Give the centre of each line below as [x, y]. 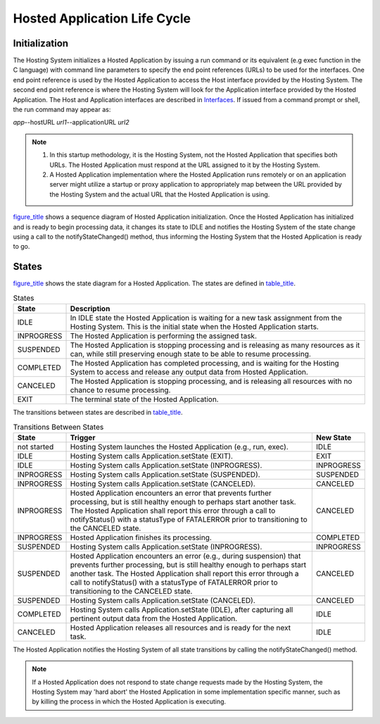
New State [334, 437]
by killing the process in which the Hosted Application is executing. [129, 701]
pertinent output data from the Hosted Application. [154, 618]
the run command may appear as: [62, 110]
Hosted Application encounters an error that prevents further [171, 493]
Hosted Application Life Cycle [102, 18]
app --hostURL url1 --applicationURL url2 [71, 123]
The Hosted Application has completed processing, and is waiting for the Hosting [204, 363]
